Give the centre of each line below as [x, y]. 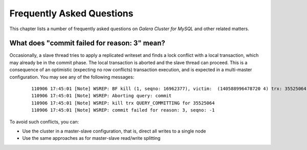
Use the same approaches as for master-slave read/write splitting [91, 138]
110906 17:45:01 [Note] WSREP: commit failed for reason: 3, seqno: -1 [123, 110]
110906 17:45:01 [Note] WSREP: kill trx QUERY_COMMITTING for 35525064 [123, 103]
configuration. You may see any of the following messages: [72, 77]
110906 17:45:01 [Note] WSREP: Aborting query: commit [102, 96]
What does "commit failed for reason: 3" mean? [87, 43]
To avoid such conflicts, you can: [44, 122]
